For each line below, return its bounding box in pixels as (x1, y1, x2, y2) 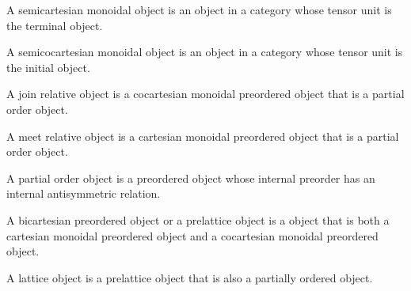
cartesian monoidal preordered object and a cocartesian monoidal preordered (6, 227, 379, 244)
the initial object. (6, 59, 90, 75)
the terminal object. (6, 17, 103, 33)
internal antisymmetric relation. (6, 185, 161, 202)
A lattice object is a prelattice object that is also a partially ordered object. (6, 269, 373, 285)
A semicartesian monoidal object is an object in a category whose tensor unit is (6, 2, 392, 17)
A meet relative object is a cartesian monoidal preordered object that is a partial (6, 127, 399, 144)
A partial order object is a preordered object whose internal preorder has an (6, 169, 375, 186)
